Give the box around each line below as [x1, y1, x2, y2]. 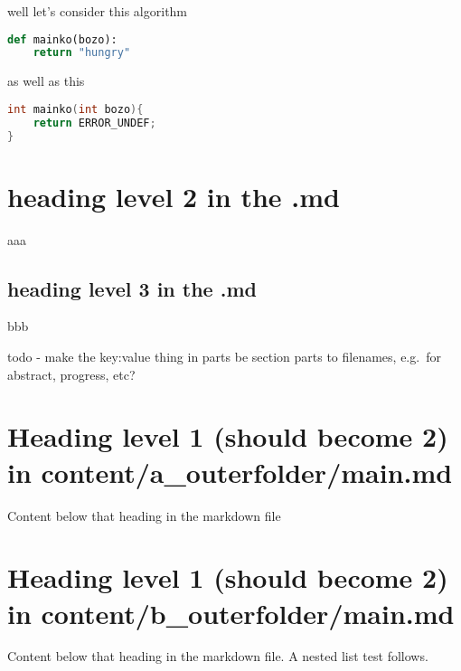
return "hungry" [33, 46, 131, 60]
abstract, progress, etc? [7, 364, 136, 383]
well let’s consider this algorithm [7, 2, 188, 20]
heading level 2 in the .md [7, 177, 340, 214]
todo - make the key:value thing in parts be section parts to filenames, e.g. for [7, 347, 441, 366]
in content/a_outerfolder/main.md [7, 453, 453, 490]
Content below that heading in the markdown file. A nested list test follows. [7, 647, 428, 666]
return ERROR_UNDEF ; [33, 116, 156, 129]
